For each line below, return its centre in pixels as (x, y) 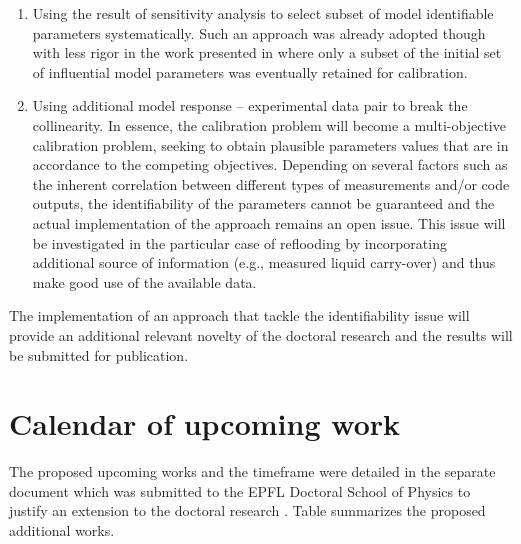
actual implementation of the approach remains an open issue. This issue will (269, 222)
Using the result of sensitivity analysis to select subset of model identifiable (263, 13)
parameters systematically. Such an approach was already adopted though (259, 32)
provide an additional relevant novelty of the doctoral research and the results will (261, 334)
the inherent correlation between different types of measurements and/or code (271, 183)
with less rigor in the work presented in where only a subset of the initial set (267, 52)
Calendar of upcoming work (204, 423)
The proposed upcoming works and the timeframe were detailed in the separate (252, 471)
